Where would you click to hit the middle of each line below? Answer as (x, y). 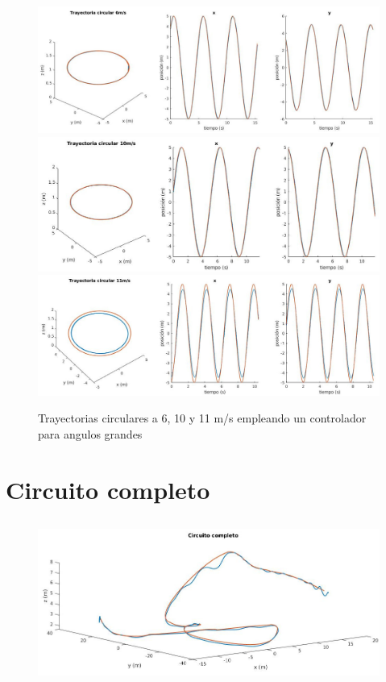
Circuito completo (108, 489)
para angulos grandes (90, 434)
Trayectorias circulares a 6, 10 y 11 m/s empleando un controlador (202, 418)
